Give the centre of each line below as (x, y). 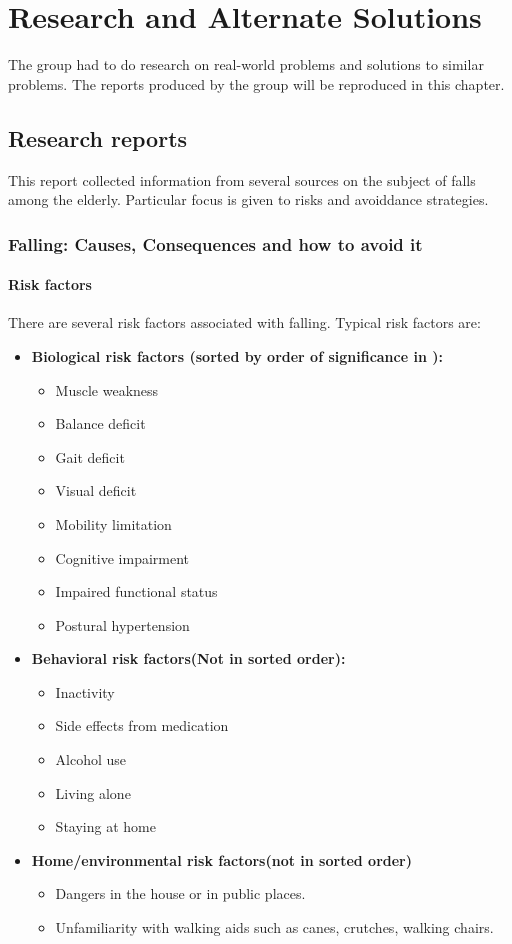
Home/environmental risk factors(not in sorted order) (222, 859)
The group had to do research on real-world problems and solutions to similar (246, 64)
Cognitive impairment (122, 557)
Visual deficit (96, 490)
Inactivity (85, 691)
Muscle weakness (107, 389)
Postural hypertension (122, 624)
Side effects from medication (142, 725)
